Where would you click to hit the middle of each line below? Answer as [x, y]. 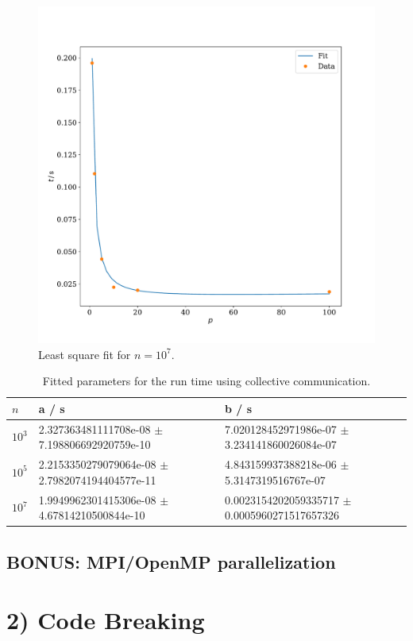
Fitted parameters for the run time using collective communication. [206, 381]
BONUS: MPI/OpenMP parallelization [171, 561]
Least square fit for [85, 354]
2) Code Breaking [106, 620]
